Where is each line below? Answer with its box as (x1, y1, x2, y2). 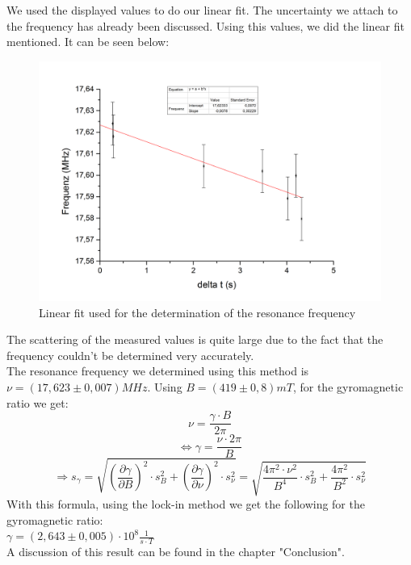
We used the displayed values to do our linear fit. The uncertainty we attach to (6, 2, 398, 18)
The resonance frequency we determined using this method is (6, 362, 309, 379)
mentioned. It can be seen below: (6, 33, 170, 50)
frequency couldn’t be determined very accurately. (6, 346, 254, 363)
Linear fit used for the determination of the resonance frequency (39, 303, 356, 320)
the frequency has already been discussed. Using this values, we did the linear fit (6, 17, 405, 34)
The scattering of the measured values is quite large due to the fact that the (6, 331, 384, 348)
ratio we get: (6, 394, 69, 411)
